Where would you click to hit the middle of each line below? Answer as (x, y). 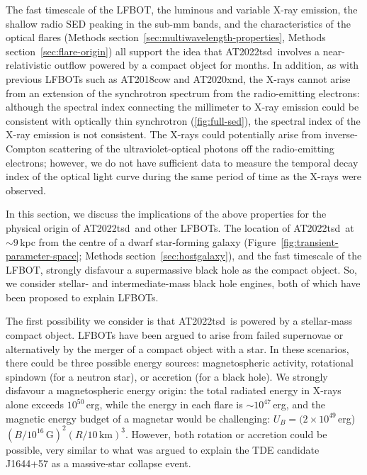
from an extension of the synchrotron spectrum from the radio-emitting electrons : (183, 93)
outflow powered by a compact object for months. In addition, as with (207, 65)
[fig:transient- (310, 241)
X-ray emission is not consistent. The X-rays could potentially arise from (164, 134)
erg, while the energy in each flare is (164, 404)
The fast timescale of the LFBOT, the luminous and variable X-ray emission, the (182, 9)
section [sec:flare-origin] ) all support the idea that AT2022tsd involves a (163, 51)
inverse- (341, 134)
